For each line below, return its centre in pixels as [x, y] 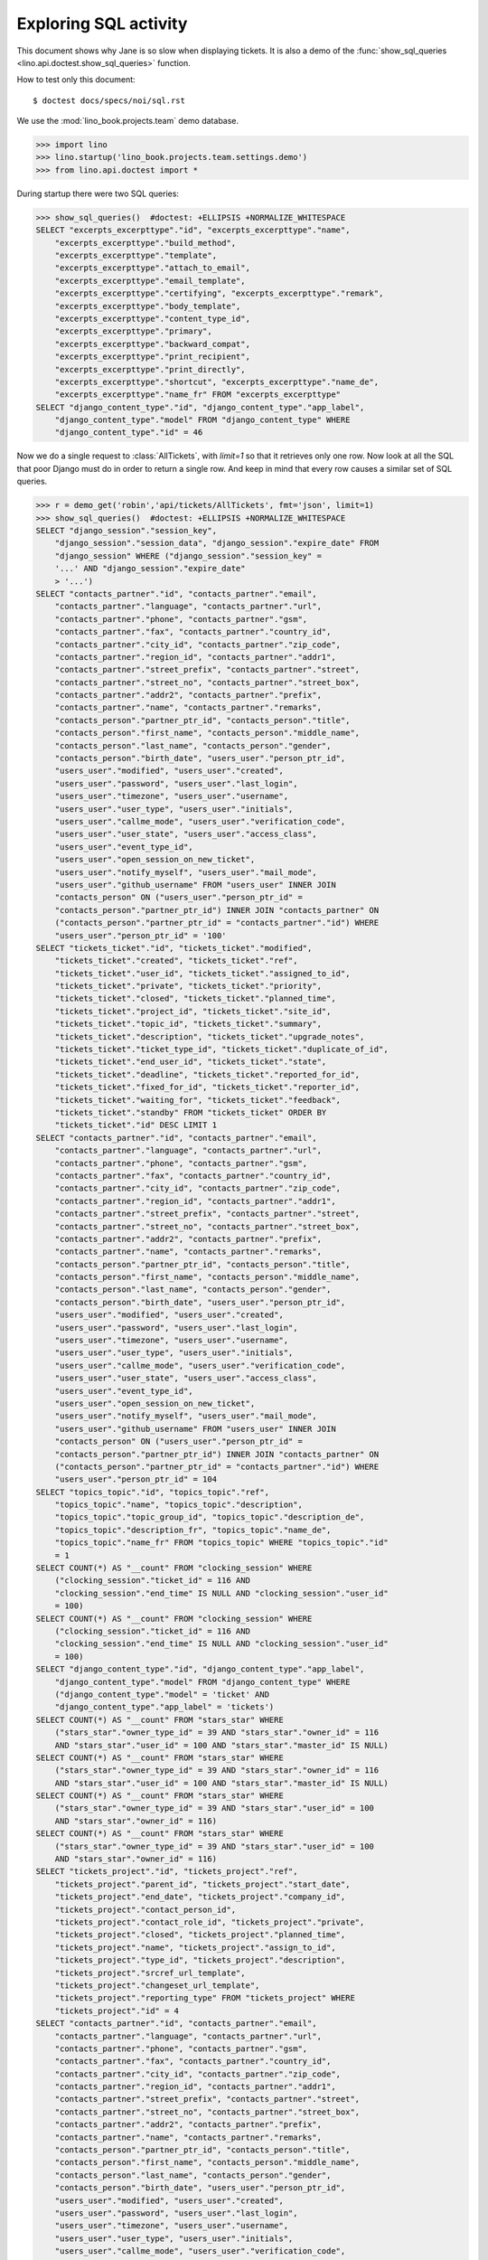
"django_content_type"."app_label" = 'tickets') [164, 1707]
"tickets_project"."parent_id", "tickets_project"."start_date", [202, 1884]
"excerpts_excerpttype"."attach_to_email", [152, 268]
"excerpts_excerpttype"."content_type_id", [152, 318]
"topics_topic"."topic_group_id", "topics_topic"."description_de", [210, 1517]
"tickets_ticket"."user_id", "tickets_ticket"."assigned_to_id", [202, 973]
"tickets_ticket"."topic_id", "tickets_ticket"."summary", [188, 1024]
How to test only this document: [76, 80]
